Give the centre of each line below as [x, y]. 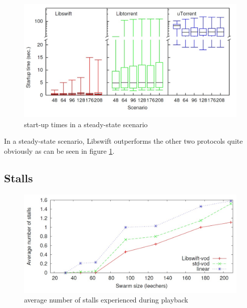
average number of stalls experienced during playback [106, 300]
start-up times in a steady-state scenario [86, 124]
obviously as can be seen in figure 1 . [59, 150]
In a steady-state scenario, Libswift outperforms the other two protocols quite [124, 141]
